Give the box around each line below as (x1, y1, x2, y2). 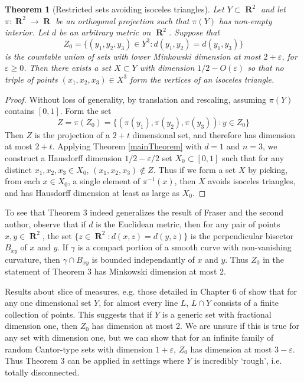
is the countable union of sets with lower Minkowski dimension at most (5, 50, 261, 62)
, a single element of (67, 175, 140, 187)
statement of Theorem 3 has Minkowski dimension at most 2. (5, 265, 226, 277)
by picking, (248, 163, 288, 175)
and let (260, 3, 286, 15)
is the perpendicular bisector (190, 229, 294, 241)
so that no (247, 61, 284, 74)
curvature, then (5, 253, 60, 265)
